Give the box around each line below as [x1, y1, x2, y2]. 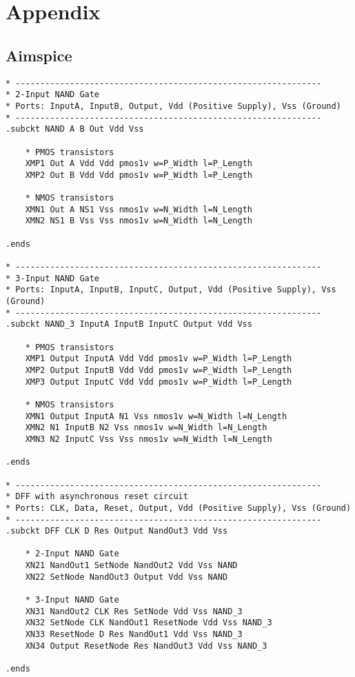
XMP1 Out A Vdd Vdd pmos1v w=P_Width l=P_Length [25, 159, 252, 169]
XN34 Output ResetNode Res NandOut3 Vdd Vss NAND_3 [25, 640, 267, 651]
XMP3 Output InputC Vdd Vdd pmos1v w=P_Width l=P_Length [25, 376, 292, 387]
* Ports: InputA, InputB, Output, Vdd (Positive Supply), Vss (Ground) [6, 101, 341, 111]
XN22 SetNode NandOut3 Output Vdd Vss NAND [25, 572, 228, 582]
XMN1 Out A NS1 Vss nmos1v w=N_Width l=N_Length [25, 204, 252, 214]
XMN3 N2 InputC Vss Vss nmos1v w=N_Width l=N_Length [25, 434, 272, 444]
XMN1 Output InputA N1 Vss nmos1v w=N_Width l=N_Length [25, 411, 287, 421]
